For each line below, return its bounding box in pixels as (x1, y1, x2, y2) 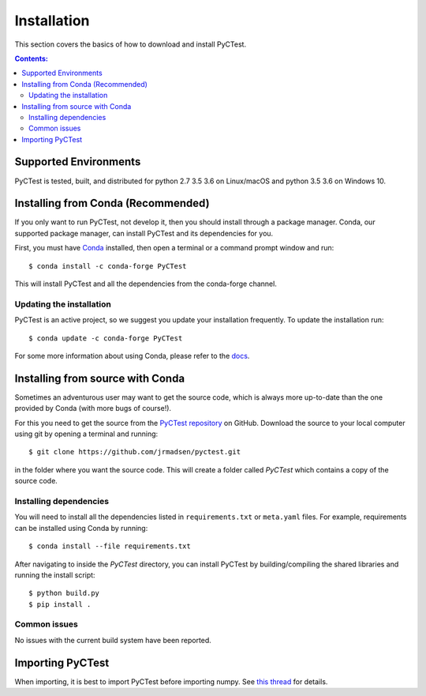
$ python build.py (28, 589, 100, 598)
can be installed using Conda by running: (14, 523, 148, 532)
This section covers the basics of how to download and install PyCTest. (14, 40, 247, 49)
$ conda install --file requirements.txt (28, 542, 191, 551)
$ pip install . (28, 600, 92, 608)
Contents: (14, 54, 49, 63)
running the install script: (14, 570, 95, 580)
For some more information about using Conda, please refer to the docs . (14, 351, 250, 360)
